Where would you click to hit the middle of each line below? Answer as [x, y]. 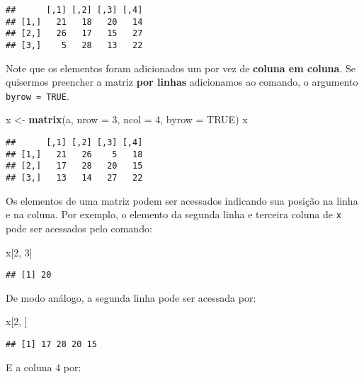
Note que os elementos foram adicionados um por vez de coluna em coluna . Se [181, 68]
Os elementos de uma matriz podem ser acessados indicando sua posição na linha [182, 200]
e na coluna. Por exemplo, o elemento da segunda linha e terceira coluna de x [174, 214]
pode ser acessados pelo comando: [79, 228]
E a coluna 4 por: [44, 367]
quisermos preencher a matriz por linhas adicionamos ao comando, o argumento [182, 82]
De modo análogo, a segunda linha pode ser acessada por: [131, 297]
